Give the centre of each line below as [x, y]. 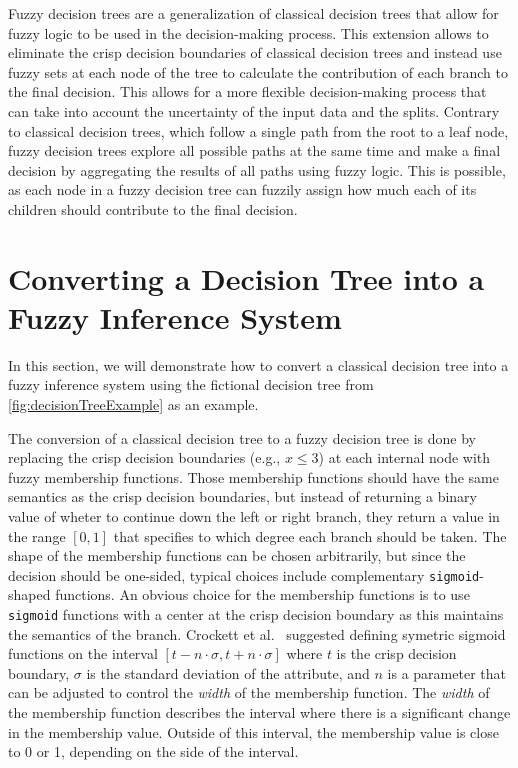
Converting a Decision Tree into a [246, 277]
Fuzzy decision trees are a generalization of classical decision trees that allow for [253, 13]
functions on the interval [83, 653]
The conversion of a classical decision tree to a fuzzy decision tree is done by [242, 437]
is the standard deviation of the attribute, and [228, 672]
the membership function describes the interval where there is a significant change [259, 712]
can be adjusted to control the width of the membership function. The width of [249, 692]
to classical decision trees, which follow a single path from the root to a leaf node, [258, 130]
